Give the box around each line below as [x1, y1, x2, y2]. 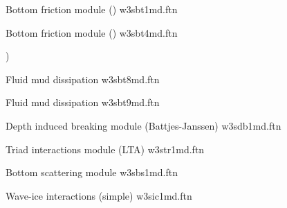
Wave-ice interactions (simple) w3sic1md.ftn [6, 188, 192, 202]
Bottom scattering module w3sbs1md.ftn [6, 165, 178, 180]
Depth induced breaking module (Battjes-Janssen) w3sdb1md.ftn [6, 118, 281, 132]
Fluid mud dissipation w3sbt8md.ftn [6, 71, 160, 86]
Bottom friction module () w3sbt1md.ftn [6, 2, 178, 16]
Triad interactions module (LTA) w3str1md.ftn [6, 141, 205, 156]
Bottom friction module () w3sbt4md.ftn [6, 25, 178, 40]
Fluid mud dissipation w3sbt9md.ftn [6, 95, 160, 110]
